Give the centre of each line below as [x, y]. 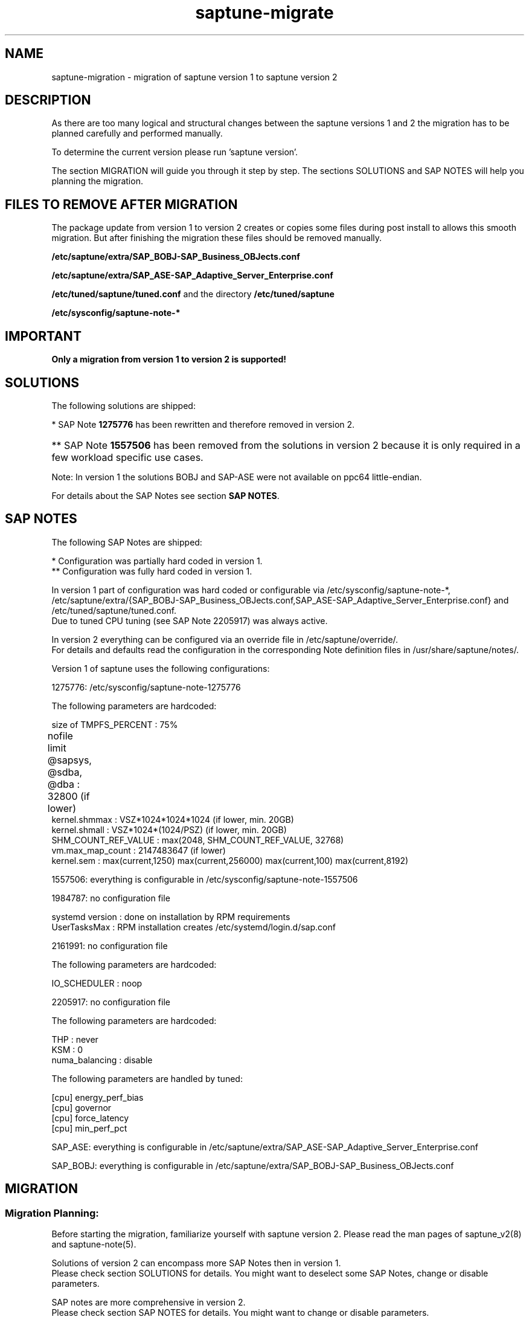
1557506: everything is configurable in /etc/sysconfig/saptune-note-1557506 [205, 879]
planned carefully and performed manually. [137, 134]
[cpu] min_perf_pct [89, 1128]
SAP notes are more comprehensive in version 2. [149, 1303]
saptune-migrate [264, 13]
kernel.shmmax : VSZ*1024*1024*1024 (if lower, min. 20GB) [173, 819]
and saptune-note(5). [94, 1245]
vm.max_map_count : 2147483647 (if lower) [139, 850]
